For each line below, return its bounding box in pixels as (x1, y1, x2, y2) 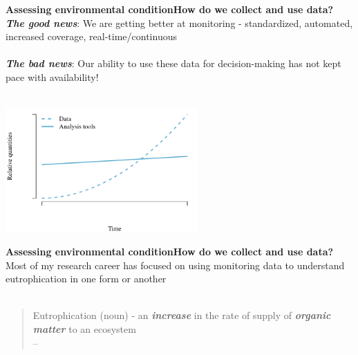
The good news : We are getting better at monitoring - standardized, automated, (6, 15, 353, 30)
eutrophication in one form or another (6, 271, 167, 286)
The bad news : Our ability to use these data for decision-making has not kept (6, 56, 341, 71)
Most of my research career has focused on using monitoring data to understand (6, 257, 345, 272)
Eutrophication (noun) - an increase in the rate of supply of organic (32, 308, 331, 322)
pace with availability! (6, 69, 99, 84)
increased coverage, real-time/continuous (6, 29, 177, 44)
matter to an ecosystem (32, 322, 136, 336)
